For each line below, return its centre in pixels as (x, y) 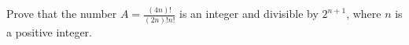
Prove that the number (62, 14)
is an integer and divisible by (249, 14)
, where (364, 14)
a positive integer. (50, 31)
